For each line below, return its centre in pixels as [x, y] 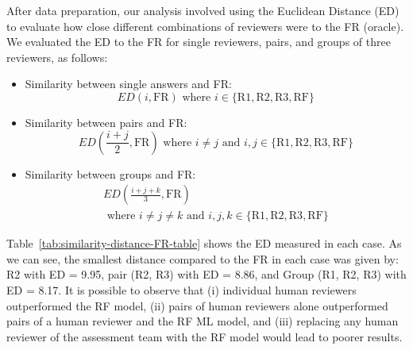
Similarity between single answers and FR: [128, 84]
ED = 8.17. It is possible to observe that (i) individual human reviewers [181, 290]
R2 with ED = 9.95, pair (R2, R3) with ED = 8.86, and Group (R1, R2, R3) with [206, 274]
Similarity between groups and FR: [110, 173]
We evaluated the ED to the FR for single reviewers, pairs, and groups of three [199, 42]
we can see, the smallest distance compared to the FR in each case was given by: [203, 258]
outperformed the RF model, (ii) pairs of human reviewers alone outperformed [197, 305]
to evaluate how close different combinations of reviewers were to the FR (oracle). [205, 26]
